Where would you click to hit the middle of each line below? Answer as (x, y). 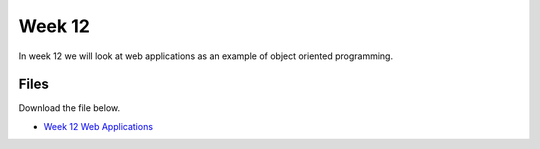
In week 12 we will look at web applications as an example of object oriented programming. (206, 56)
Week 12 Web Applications (98, 126)
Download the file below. (69, 108)
